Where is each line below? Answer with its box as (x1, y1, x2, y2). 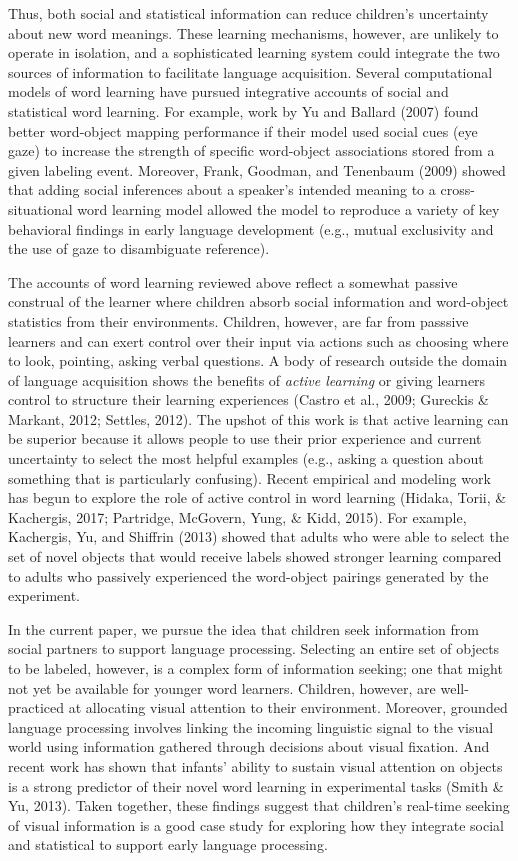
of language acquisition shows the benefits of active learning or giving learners (8, 369, 486, 390)
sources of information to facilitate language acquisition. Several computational (8, 61, 493, 82)
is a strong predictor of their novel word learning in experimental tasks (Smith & (8, 775, 504, 796)
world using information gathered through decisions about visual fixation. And (8, 736, 490, 757)
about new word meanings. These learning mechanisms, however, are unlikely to (8, 22, 499, 43)
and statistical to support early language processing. (8, 834, 328, 855)
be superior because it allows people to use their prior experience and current (8, 428, 482, 449)
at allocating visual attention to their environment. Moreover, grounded (68, 697, 508, 718)
